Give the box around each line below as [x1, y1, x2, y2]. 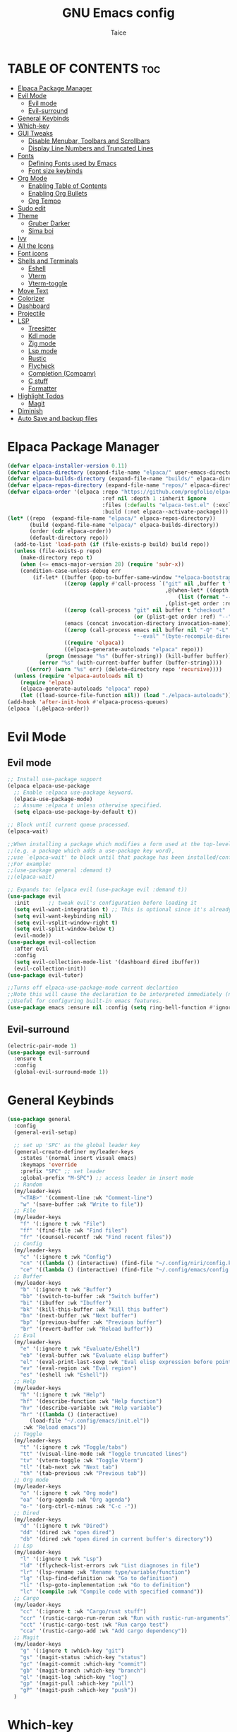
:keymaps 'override [20, 1161, 78, 1168]
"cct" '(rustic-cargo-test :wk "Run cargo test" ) [20, 1621, 169, 1628]
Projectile [17, 309, 46, 317]
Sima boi [28, 226, 54, 235]
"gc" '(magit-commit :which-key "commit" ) [20, 1660, 147, 1668]
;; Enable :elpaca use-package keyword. [13, 789, 134, 796]
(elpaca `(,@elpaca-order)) [7, 705, 90, 712]
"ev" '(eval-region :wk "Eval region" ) [20, 1365, 138, 1372]
